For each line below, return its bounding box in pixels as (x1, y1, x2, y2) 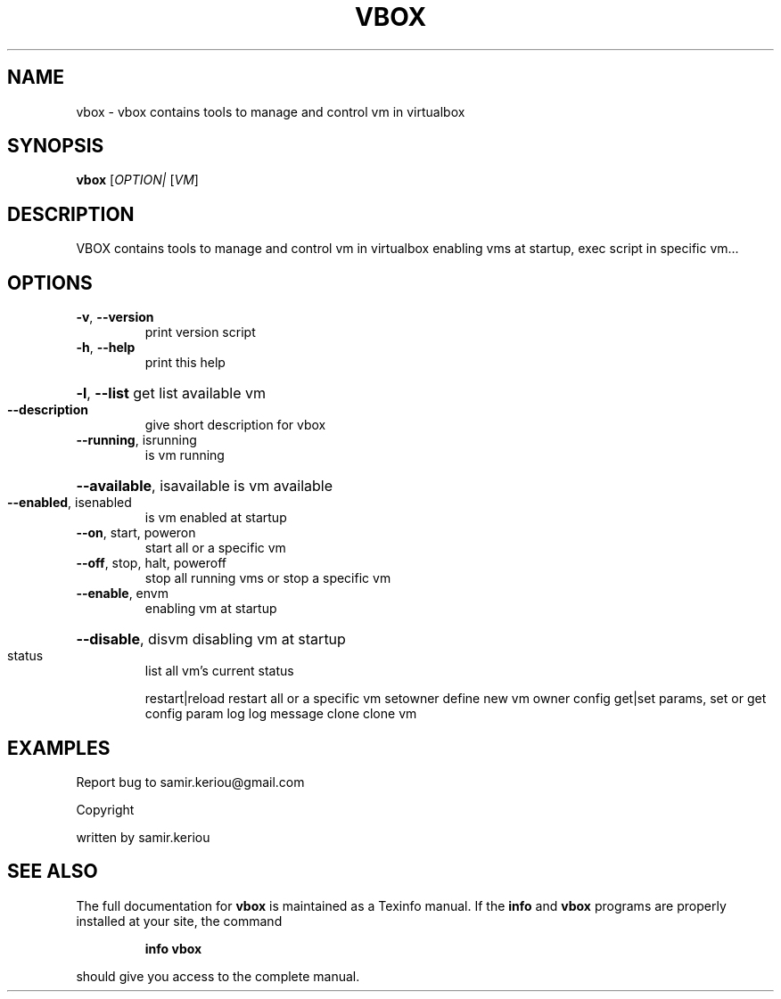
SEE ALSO (7, 860, 98, 883)
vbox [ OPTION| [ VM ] (76, 172, 199, 188)
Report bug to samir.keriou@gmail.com (76, 774, 305, 790)
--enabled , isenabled (7, 495, 132, 511)
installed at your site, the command (76, 913, 283, 929)
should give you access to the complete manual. (76, 968, 360, 984)
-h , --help (76, 340, 136, 356)
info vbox (144, 940, 202, 956)
